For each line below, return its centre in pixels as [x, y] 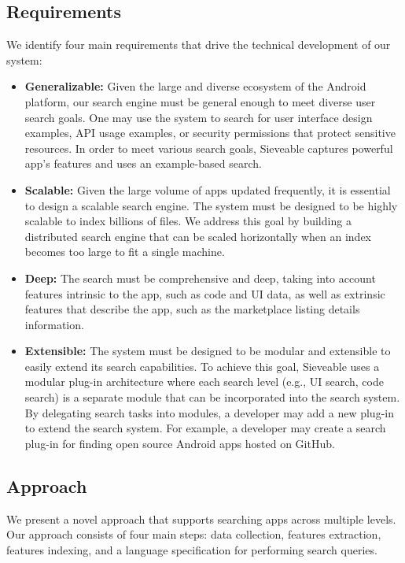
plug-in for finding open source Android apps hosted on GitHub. [180, 443]
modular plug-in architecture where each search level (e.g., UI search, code [204, 382]
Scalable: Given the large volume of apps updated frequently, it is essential [208, 189]
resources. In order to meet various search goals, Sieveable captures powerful [209, 148]
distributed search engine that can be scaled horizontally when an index [198, 236]
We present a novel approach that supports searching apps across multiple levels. [201, 519]
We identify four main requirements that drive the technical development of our [199, 44]
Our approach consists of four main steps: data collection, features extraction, [194, 534]
